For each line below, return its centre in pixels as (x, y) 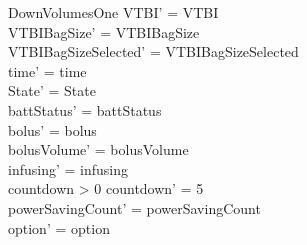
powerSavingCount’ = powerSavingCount (134, 207)
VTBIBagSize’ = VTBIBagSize (104, 31)
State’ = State (52, 90)
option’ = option (59, 227)
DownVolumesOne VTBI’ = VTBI (113, 12)
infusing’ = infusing (68, 168)
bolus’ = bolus (52, 129)
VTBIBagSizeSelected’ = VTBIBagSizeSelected (153, 51)
